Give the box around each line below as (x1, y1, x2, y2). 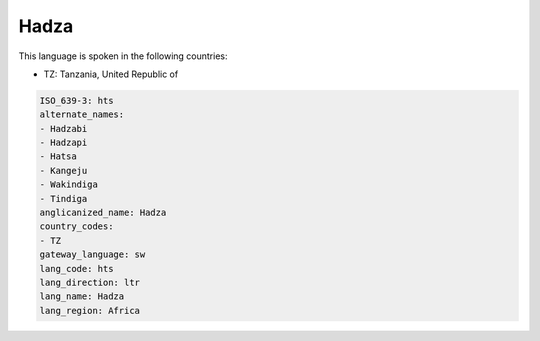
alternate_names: (39, 109, 125, 120)
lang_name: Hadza (39, 291, 125, 302)
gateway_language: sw (39, 249, 146, 260)
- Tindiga (39, 193, 88, 204)
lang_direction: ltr (39, 277, 140, 288)
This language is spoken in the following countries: (18, 50, 228, 62)
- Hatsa (39, 151, 77, 162)
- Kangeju (39, 165, 88, 176)
